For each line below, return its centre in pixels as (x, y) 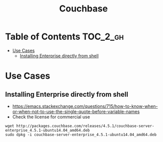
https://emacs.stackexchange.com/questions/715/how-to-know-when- (85, 106)
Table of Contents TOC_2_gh (65, 37)
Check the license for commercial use (51, 117)
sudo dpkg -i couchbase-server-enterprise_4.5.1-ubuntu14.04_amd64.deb (81, 135)
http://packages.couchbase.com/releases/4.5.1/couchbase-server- (85, 126)
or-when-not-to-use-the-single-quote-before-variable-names (76, 111)
